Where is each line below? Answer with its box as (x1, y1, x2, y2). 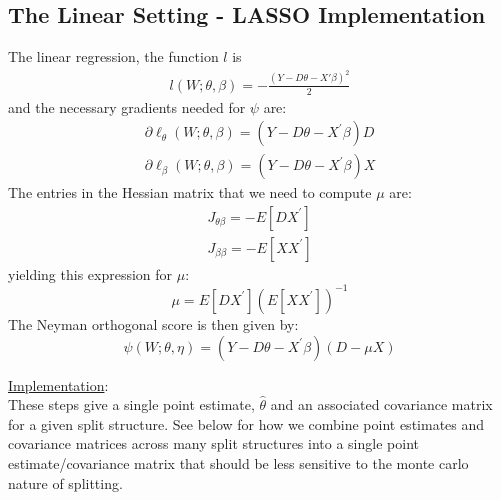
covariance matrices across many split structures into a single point (8, 433, 419, 454)
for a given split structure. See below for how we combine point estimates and (8, 413, 485, 434)
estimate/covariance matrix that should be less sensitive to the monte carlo (8, 452, 469, 473)
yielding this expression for (8, 263, 173, 284)
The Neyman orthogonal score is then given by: (8, 313, 299, 334)
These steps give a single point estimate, (8, 394, 255, 415)
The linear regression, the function (8, 46, 219, 67)
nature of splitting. (8, 472, 123, 493)
